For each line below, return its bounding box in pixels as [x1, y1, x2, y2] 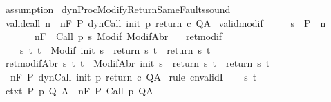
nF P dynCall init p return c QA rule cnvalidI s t [10, 69, 257, 83]
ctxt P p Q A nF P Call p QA [5, 83, 153, 97]
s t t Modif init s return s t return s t [19, 42, 211, 57]
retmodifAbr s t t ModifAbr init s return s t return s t [5, 56, 270, 70]
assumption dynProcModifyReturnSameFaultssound [5, 2, 231, 16]
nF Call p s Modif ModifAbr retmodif [34, 29, 223, 43]
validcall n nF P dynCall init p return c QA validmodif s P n [5, 15, 326, 30]
